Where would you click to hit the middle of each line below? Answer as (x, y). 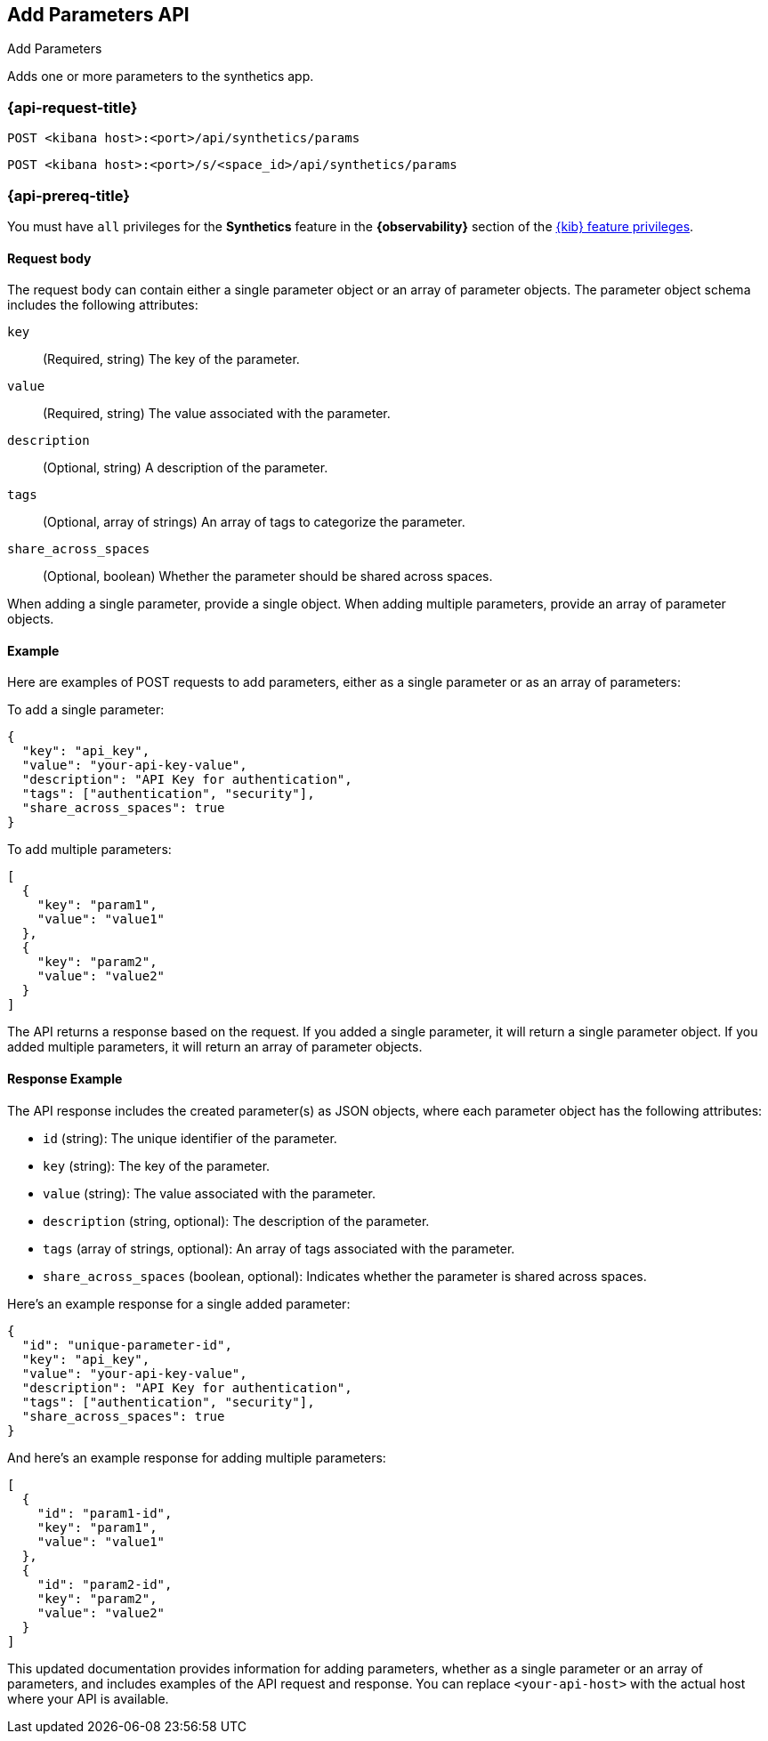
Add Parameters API (98, 15)
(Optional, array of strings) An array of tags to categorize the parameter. (254, 522)
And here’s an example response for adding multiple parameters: (197, 1457)
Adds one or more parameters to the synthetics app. (161, 77)
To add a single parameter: (86, 710)
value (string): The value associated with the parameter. (209, 1193)
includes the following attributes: (103, 305)
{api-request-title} (73, 107)
